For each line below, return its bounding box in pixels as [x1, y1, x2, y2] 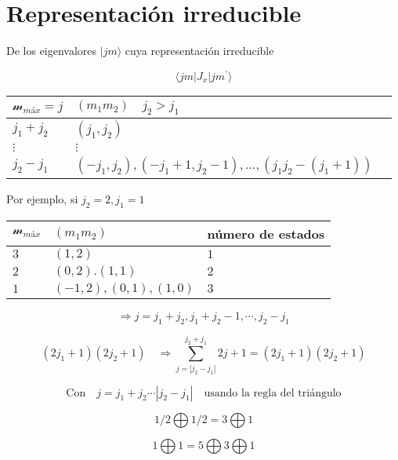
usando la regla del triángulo [204, 387, 342, 399]
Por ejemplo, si [6, 190, 78, 206]
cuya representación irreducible [125, 42, 274, 59]
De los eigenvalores [6, 42, 97, 59]
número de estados [207, 224, 325, 243]
